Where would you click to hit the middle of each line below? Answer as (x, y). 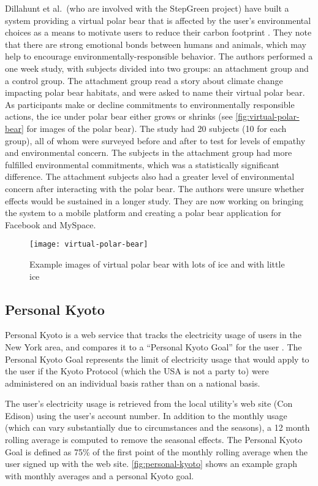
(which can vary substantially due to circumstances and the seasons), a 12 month (157, 427)
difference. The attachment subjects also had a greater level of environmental (150, 176)
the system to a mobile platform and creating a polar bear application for (143, 213)
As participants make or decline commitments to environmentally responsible (150, 104)
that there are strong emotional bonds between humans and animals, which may (156, 44)
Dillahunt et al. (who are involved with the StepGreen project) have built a (147, 8)
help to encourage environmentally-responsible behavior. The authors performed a (159, 56)
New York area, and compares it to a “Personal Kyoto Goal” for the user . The (153, 346)
